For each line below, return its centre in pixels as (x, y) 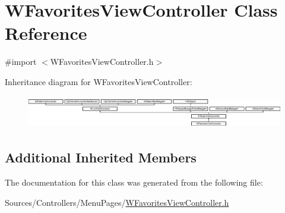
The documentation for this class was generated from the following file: (134, 182)
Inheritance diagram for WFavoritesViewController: (99, 81)
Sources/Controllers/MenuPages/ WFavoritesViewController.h (117, 202)
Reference (46, 33)
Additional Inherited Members (101, 157)
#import (21, 62)
